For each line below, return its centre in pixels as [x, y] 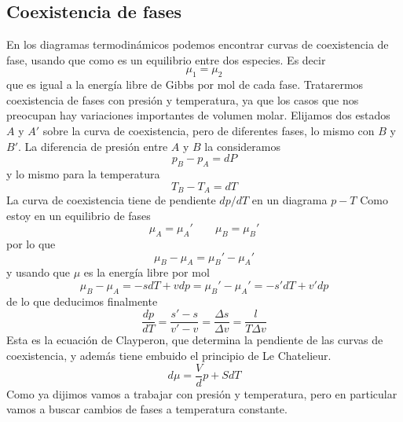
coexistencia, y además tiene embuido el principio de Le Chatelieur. [169, 356]
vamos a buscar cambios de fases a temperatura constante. [147, 409]
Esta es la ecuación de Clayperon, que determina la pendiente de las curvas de [195, 340]
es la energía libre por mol [147, 272]
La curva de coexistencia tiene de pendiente [111, 200]
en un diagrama [289, 200]
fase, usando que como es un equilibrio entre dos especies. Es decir [166, 59]
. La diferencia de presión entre [93, 146]
